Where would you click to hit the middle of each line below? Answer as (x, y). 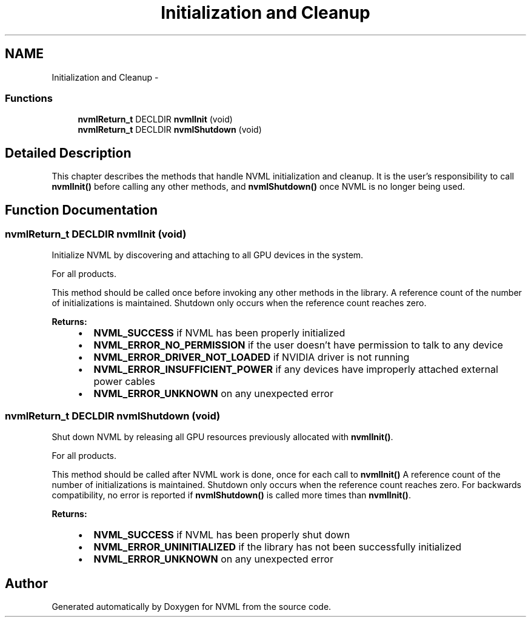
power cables (124, 382)
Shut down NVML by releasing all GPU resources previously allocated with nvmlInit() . (222, 437)
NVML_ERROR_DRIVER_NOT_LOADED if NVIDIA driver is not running (252, 357)
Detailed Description (68, 153)
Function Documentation (81, 210)
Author (26, 583)
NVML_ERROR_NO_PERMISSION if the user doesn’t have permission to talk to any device (298, 345)
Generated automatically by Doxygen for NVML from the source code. (192, 607)
